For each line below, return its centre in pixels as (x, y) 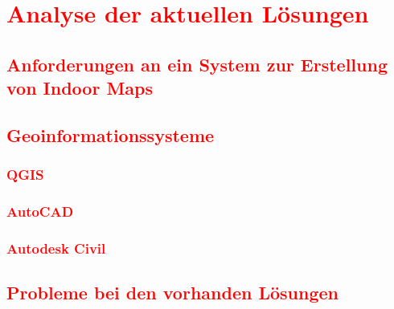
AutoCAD (40, 211)
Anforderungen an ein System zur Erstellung (197, 64)
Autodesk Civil (56, 248)
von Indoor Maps (80, 88)
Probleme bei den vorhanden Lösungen (172, 293)
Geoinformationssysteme (111, 134)
